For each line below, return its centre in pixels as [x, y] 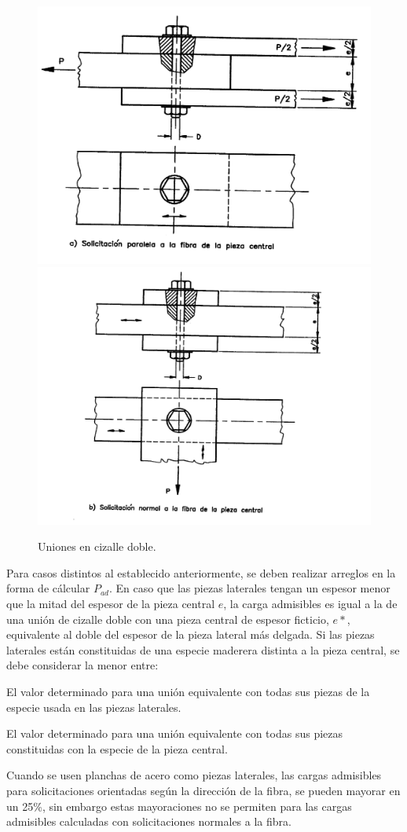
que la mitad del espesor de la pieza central [111, 603]
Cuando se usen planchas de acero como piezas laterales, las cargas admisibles [194, 775]
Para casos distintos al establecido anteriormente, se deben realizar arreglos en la [201, 572]
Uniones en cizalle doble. [97, 546]
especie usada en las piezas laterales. [94, 707]
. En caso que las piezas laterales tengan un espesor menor [250, 588]
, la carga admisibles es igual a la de [310, 603]
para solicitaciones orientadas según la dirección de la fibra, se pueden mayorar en [203, 790]
